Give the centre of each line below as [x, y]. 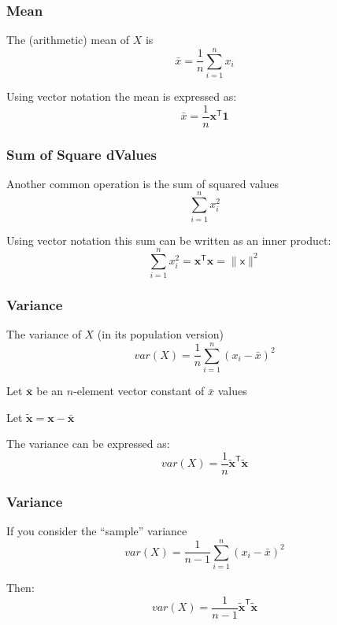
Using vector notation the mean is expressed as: [122, 96]
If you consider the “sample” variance [97, 531]
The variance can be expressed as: [88, 444]
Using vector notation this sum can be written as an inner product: [169, 240]
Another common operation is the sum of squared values [143, 183]
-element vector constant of [139, 391]
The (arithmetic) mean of [68, 40]
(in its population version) [160, 334]
